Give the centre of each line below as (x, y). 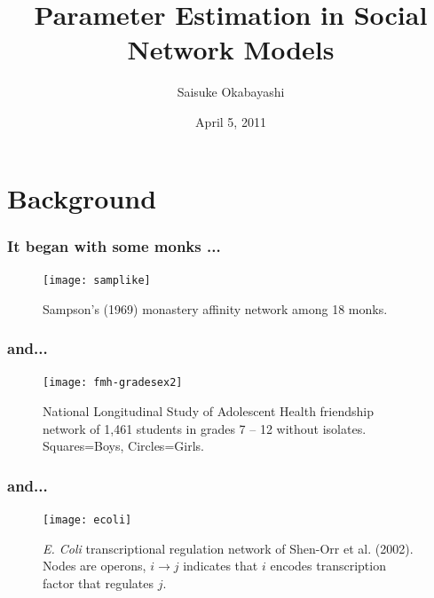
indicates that (221, 566)
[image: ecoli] (87, 520)
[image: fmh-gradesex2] (113, 383)
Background (82, 197)
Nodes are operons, (95, 566)
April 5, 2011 (231, 121)
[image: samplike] (97, 280)
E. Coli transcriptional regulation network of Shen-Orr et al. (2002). (228, 548)
